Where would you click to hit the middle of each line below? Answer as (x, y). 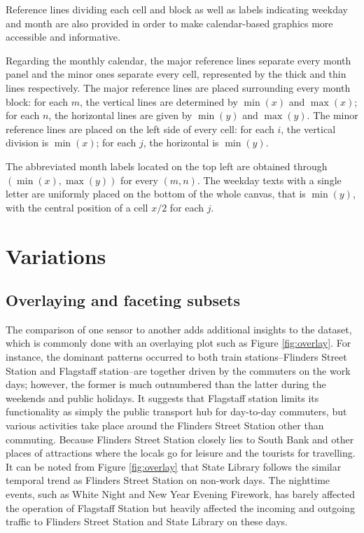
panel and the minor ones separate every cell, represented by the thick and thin (176, 74)
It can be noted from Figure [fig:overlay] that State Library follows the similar (174, 466)
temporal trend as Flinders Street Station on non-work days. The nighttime (168, 480)
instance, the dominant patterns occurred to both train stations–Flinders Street (176, 357)
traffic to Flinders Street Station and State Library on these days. (147, 521)
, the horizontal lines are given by (120, 115)
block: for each (37, 101)
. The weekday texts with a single (269, 180)
